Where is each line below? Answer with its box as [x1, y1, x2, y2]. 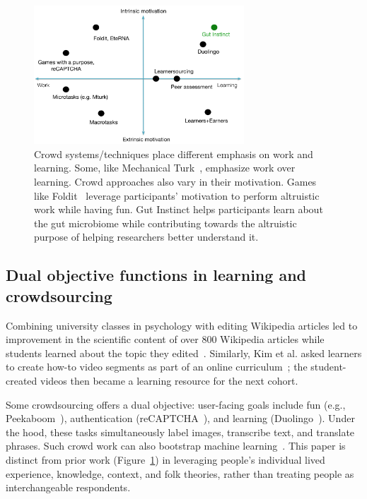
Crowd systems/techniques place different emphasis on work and [34, 146, 313, 161]
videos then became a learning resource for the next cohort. [40, 373, 298, 387]
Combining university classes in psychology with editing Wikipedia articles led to [6, 318, 358, 332]
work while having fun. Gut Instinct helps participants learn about [34, 202, 323, 217]
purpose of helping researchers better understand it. [34, 229, 259, 244]
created [6, 373, 37, 387]
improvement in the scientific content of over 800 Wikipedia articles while [6, 332, 325, 347]
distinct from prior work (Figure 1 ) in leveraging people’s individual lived [6, 452, 325, 467]
